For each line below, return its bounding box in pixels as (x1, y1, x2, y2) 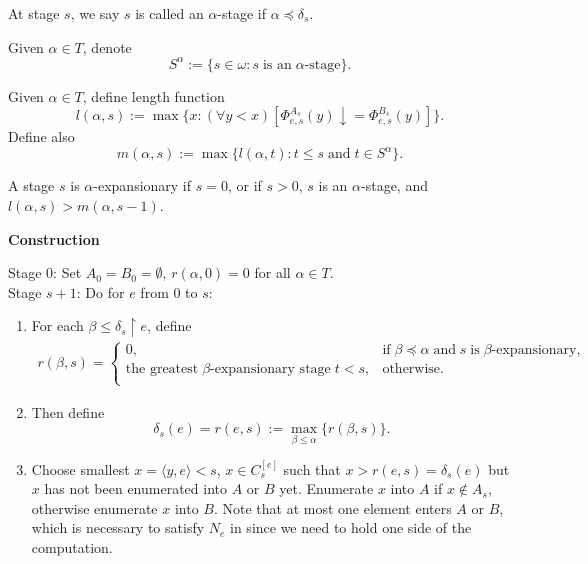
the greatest (125, 362, 199, 377)
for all (254, 262, 291, 283)
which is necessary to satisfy (31, 517, 205, 538)
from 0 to (140, 281, 198, 302)
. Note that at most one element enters (213, 497, 452, 518)
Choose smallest (31, 458, 130, 479)
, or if (227, 175, 262, 196)
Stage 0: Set (8, 262, 82, 283)
